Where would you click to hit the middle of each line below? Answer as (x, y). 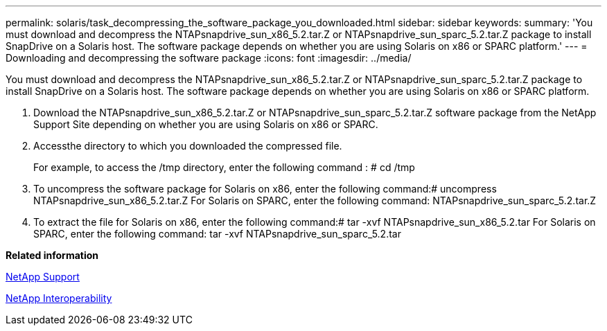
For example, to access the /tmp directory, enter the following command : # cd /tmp (224, 167)
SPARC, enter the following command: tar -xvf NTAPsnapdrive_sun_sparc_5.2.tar (217, 234)
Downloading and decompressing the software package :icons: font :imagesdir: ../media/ (209, 58)
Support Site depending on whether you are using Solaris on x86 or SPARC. (206, 124)
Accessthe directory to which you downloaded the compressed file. (188, 146)
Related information (52, 255)
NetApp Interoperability (59, 298)
